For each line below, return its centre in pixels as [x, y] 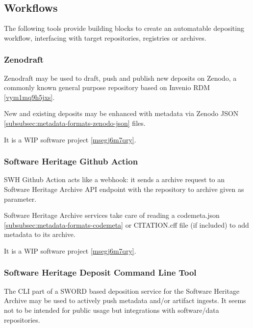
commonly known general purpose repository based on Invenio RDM [107, 87]
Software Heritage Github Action [71, 161]
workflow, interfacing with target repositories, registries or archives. [105, 37]
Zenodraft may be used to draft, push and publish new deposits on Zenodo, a [120, 78]
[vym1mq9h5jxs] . [29, 97]
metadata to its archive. [40, 234]
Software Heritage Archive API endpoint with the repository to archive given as [124, 189]
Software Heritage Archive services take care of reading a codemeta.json [112, 215]
